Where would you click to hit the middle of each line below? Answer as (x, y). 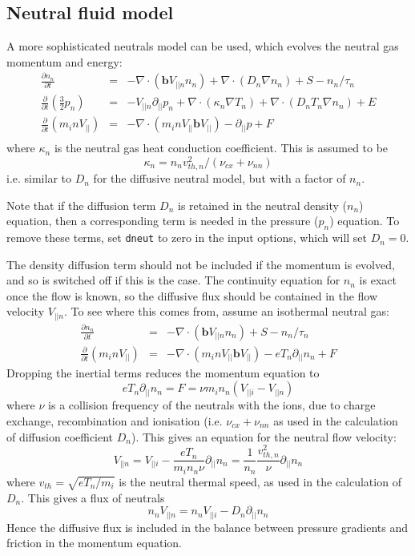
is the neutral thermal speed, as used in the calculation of (260, 481)
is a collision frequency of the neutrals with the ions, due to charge (212, 405)
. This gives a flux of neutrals (93, 497)
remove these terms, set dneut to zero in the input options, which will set (187, 238)
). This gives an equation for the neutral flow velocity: (264, 436)
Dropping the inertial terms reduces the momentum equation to (163, 372)
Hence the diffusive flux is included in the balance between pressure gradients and (207, 527)
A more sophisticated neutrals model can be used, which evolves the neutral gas (203, 46)
